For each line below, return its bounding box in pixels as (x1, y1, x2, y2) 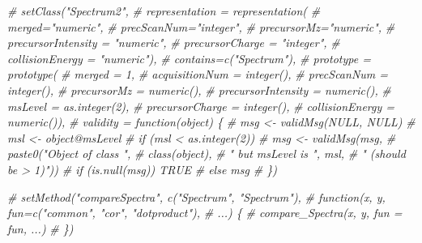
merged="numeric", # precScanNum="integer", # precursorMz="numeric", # (7, 18, 395, 35)
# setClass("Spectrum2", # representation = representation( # (7, 2, 321, 19)
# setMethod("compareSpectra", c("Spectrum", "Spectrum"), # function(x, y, (7, 188, 386, 205)
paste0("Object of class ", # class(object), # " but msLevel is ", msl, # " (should (7, 145, 406, 162)
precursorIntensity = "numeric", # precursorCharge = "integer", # (7, 34, 340, 51)
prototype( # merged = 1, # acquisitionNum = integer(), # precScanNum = (7, 66, 389, 83)
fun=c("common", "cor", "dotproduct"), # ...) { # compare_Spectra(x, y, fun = (7, 204, 403, 221)
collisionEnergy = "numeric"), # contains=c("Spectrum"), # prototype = (7, 49, 371, 66)
